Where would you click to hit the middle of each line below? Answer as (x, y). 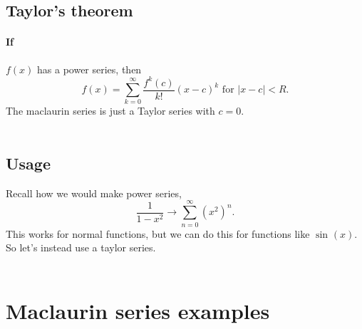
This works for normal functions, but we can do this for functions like (158, 233)
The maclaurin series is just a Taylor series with (110, 111)
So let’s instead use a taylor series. (81, 247)
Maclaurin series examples (138, 310)
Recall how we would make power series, (94, 193)
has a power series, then (89, 69)
